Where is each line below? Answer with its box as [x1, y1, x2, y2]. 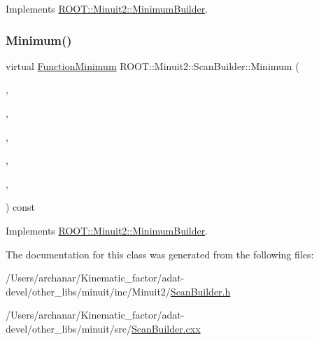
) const [6, 200, 36, 214]
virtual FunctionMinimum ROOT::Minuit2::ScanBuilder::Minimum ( [6, 58, 299, 73]
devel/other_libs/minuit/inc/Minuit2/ [6, 284, 171, 298]
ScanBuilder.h [170, 284, 231, 298]
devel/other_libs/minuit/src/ [6, 321, 132, 335]
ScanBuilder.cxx [131, 321, 201, 335]
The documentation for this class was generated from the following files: [6, 246, 314, 261]
